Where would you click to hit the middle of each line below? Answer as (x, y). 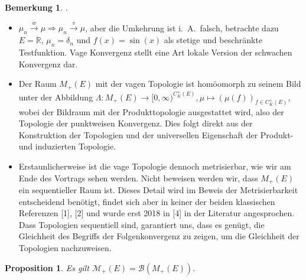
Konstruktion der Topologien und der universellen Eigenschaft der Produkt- (156, 134)
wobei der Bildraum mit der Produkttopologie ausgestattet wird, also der (151, 111)
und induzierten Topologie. (67, 146)
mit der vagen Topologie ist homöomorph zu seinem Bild (198, 84)
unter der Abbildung (56, 97)
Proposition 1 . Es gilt (47, 267)
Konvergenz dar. (48, 64)
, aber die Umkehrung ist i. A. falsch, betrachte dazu (182, 27)
